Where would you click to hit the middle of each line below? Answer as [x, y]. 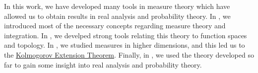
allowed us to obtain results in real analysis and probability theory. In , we [117, 16]
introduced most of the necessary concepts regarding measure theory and [115, 26]
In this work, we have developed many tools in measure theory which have [117, 6]
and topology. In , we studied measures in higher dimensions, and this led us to [125, 45]
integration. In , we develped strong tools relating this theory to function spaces [126, 35]
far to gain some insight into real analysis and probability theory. [103, 64]
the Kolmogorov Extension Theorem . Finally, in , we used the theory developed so [129, 54]
